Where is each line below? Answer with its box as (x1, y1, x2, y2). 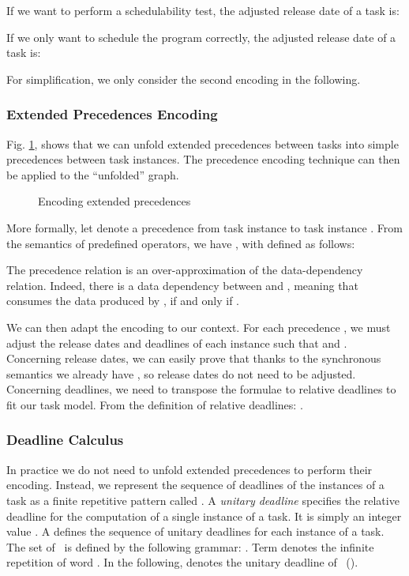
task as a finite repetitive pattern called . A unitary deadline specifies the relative (6, 491, 400, 508)
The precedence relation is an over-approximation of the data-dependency (6, 262, 363, 278)
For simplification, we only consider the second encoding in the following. (6, 70, 361, 87)
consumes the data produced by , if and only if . (6, 292, 239, 309)
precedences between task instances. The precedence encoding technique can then (6, 151, 400, 168)
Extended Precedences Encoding (6, 104, 218, 124)
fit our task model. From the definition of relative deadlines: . (6, 396, 303, 412)
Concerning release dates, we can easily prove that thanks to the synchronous (6, 350, 381, 367)
